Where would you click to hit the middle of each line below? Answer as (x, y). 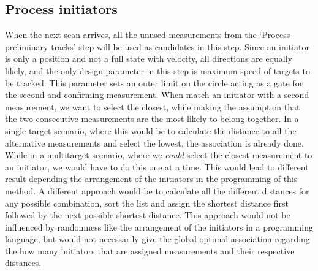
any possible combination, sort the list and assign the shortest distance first (147, 203)
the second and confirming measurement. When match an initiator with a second (157, 95)
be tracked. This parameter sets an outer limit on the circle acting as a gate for (154, 82)
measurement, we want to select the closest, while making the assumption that (153, 106)
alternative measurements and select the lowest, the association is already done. (154, 143)
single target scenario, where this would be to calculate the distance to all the (151, 130)
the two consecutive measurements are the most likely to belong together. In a (152, 119)
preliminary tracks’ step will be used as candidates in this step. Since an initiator (157, 46)
